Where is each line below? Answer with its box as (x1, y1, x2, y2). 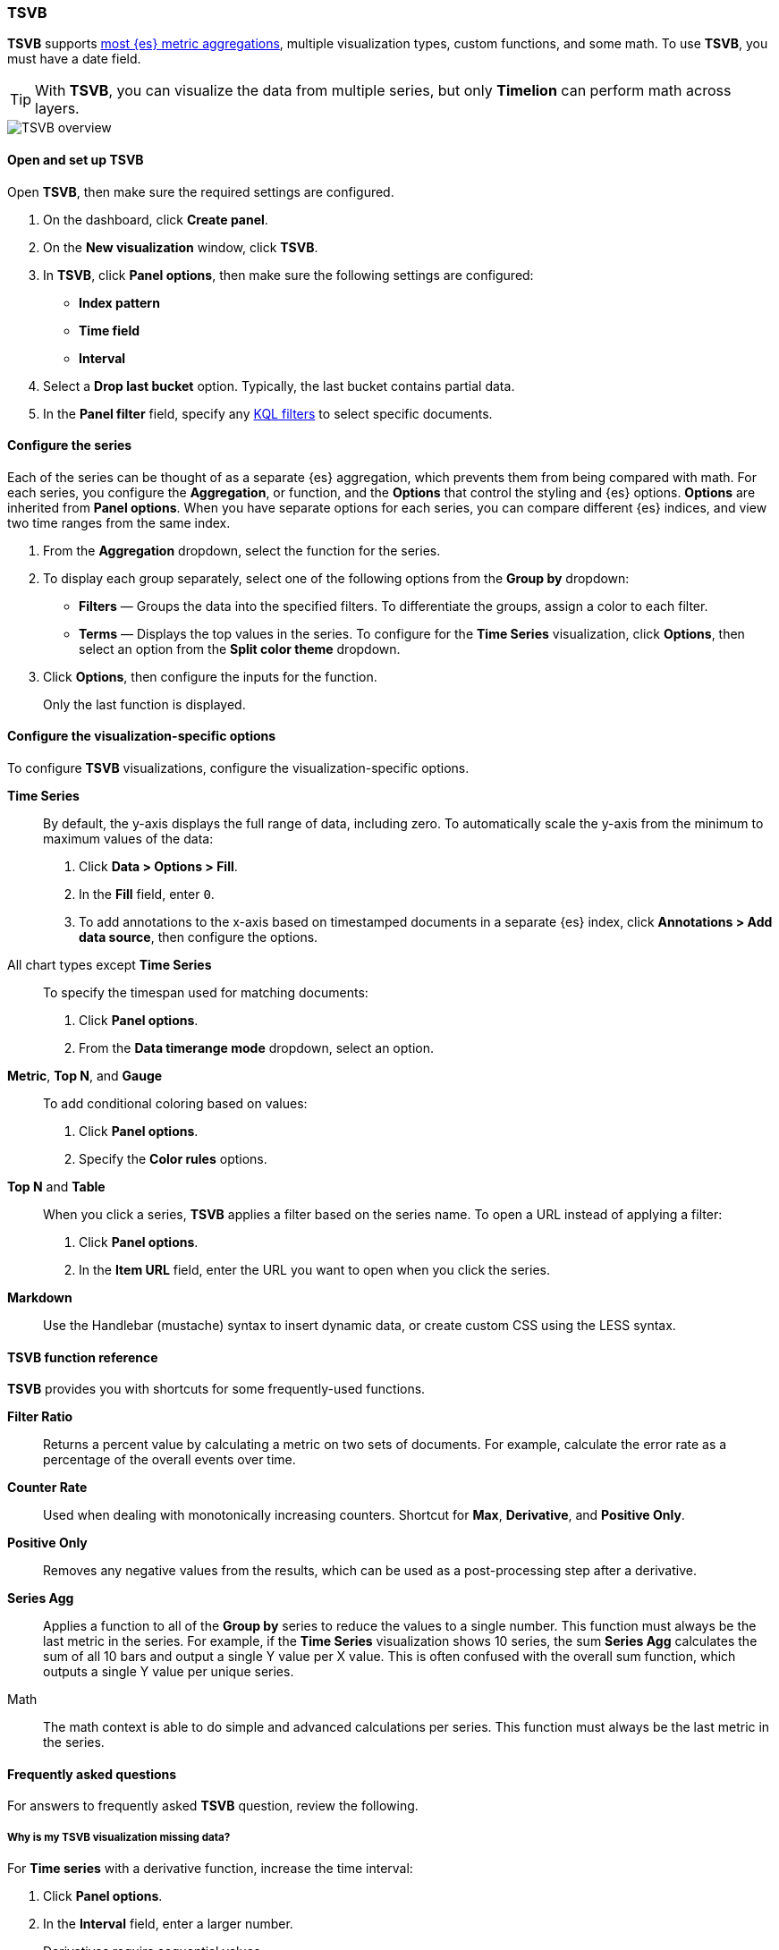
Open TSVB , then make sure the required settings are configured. (7, 183, 394, 199)
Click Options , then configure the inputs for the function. (43, 668, 377, 684)
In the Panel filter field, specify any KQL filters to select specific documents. (43, 405, 493, 421)
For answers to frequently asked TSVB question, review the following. (7, 1798, 419, 1814)
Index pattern (79, 294, 160, 310)
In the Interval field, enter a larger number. (43, 1916, 293, 1932)
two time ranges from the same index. (7, 514, 231, 530)
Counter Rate (7, 1479, 88, 1496)
